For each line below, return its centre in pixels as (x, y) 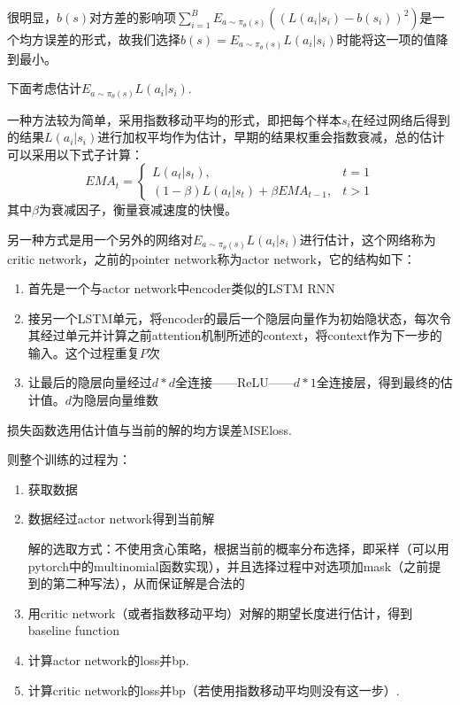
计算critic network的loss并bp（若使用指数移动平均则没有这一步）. (214, 690)
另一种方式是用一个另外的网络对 (100, 239)
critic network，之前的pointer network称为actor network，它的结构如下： (211, 258)
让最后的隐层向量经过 (90, 382)
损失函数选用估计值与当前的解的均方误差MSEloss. (149, 429)
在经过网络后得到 (400, 119)
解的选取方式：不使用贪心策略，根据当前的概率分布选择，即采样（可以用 (238, 549)
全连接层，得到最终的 (378, 382)
